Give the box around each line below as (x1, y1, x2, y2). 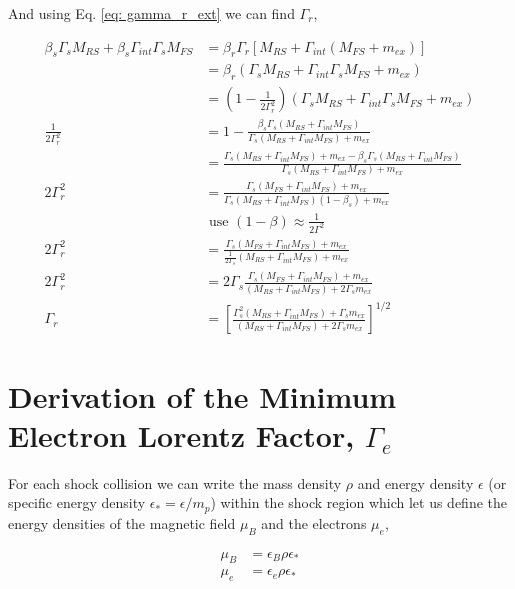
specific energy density (8, 492, 146, 513)
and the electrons (261, 512, 367, 533)
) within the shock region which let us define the (210, 492, 508, 513)
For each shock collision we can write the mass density (8, 472, 342, 493)
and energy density (357, 472, 474, 493)
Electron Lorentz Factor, (8, 414, 355, 455)
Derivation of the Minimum (8, 375, 397, 416)
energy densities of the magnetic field (8, 512, 236, 533)
